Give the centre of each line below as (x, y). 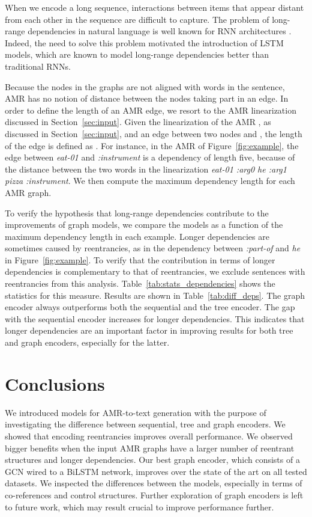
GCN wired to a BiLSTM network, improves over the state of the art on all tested (156, 471)
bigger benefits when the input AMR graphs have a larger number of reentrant (150, 448)
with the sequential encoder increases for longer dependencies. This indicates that (155, 318)
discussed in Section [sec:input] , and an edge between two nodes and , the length (154, 133)
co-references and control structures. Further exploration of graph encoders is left (154, 494)
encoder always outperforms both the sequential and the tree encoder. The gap (150, 307)
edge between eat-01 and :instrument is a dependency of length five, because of (150, 157)
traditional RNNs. (38, 66)
